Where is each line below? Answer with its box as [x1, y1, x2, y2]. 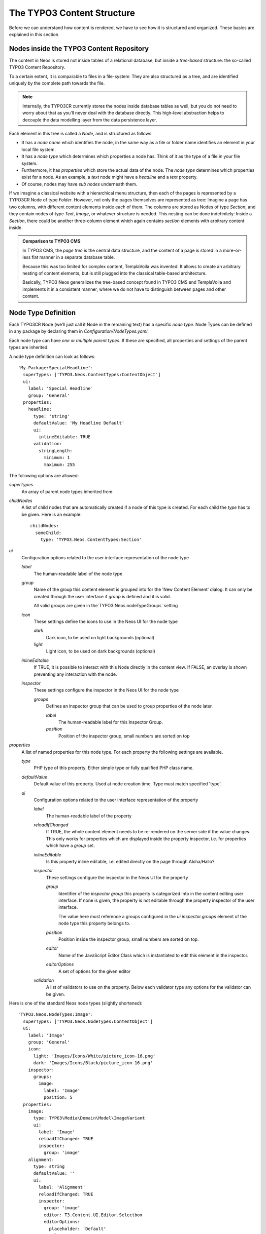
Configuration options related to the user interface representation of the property [33, 797, 199, 803]
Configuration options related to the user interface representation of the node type [21, 554, 189, 560]
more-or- [223, 247, 241, 253]
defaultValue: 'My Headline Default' [33, 420, 125, 426]
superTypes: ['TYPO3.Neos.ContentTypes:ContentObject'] [23, 372, 161, 378]
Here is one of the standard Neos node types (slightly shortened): [9, 1000, 143, 1006]
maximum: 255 [43, 462, 75, 467]
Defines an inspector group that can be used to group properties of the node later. [46, 703, 213, 709]
